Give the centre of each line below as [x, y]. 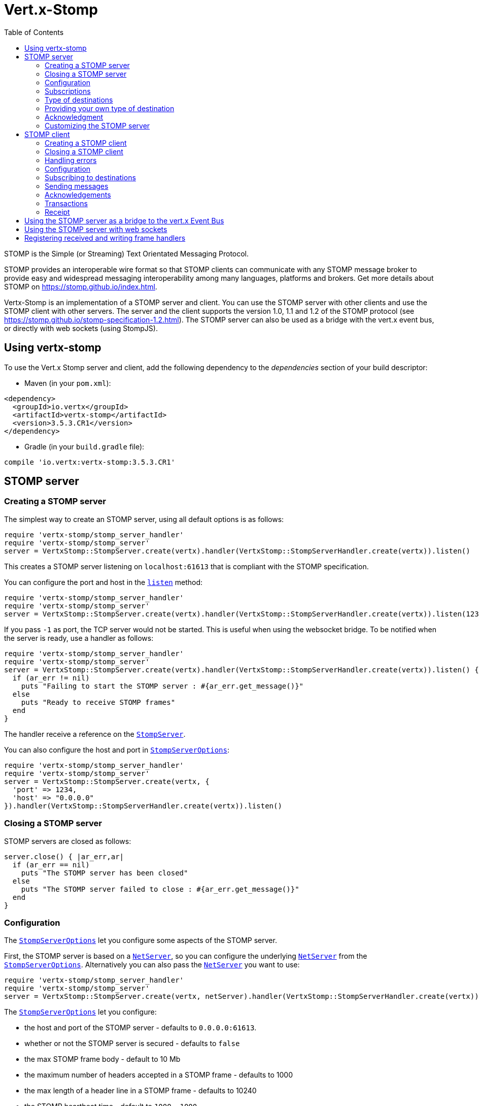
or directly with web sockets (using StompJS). [81, 328]
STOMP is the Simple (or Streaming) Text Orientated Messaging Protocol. [127, 253]
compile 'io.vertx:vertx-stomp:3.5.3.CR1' [90, 462]
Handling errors [71, 160]
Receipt [57, 212]
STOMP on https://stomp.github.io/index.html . [81, 286]
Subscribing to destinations [90, 177]
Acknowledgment [74, 117]
